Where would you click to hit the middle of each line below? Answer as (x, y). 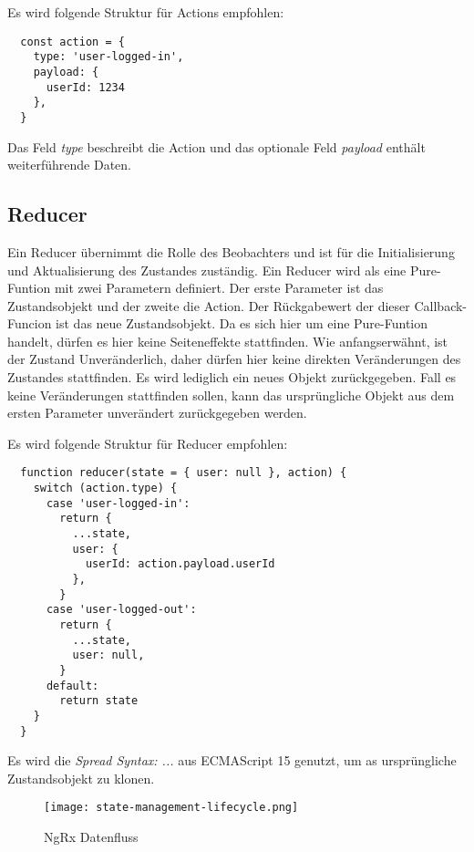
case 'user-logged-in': (118, 503)
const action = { (72, 42)
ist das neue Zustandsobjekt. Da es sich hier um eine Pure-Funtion (242, 323)
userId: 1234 (85, 87)
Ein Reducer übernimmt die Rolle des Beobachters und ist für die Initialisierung (231, 251)
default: (72, 686)
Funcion (30, 323)
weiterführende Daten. (70, 165)
